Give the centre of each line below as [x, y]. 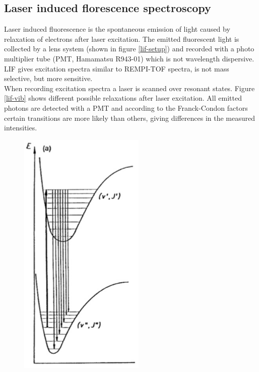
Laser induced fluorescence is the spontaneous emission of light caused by [117, 29]
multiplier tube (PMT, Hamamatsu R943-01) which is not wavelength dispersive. [129, 58]
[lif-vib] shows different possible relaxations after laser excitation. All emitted [123, 98]
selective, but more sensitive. [48, 78]
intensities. [21, 128]
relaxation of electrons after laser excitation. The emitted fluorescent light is [122, 39]
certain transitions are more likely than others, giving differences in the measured [130, 118]
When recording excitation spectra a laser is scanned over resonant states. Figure [129, 88]
